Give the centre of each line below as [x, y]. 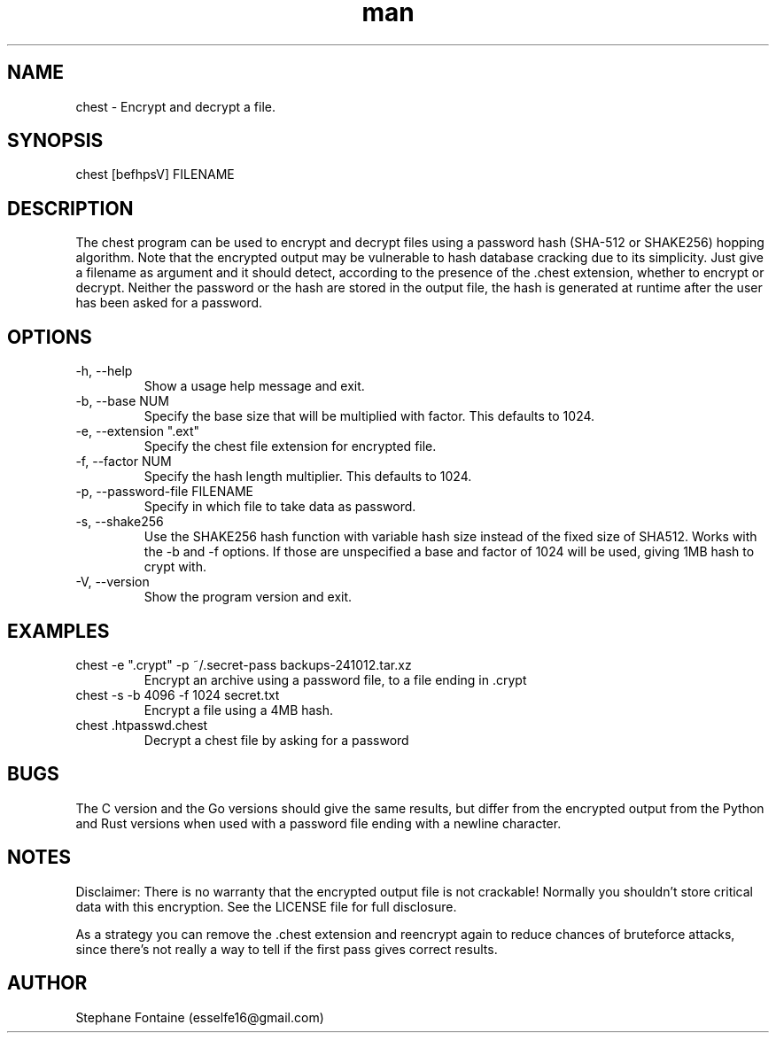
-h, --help [104, 371]
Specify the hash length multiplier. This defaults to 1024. [308, 477]
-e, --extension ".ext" [138, 431]
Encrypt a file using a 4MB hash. [239, 710]
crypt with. [175, 567]
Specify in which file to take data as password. [280, 507]
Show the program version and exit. [248, 597]
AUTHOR [47, 983]
